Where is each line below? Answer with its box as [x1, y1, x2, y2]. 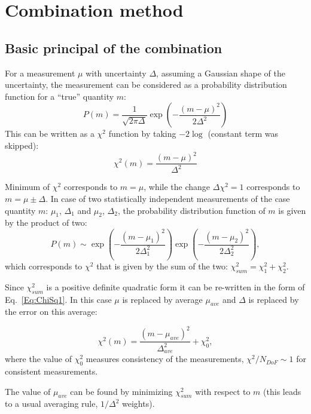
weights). [122, 397, 155, 410]
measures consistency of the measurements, [86, 352, 244, 365]
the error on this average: [5, 305, 97, 318]
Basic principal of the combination [5, 38, 222, 57]
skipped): [5, 139, 39, 151]
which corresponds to [5, 259, 83, 272]
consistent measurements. [5, 365, 98, 378]
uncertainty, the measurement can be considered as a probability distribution [5, 78, 287, 91]
